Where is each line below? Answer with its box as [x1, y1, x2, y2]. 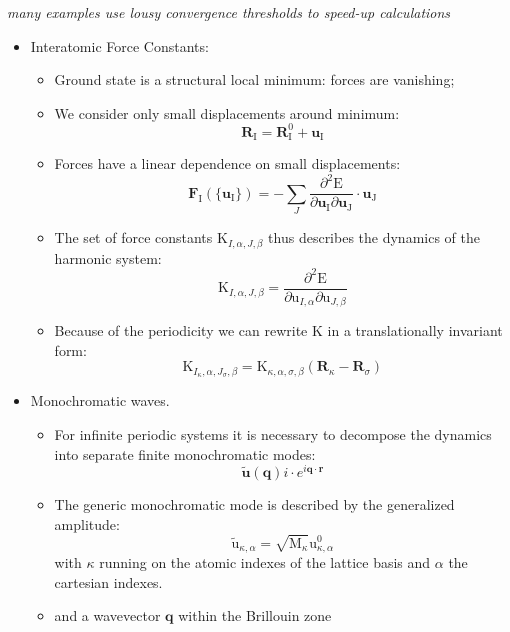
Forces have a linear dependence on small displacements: [54, 153, 401, 174]
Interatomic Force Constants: [30, 35, 209, 56]
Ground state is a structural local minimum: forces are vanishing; [54, 69, 455, 90]
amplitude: [54, 513, 120, 534]
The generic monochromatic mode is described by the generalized [54, 494, 455, 515]
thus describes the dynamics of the [268, 227, 480, 248]
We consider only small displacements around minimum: [54, 102, 400, 123]
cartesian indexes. [54, 571, 163, 592]
